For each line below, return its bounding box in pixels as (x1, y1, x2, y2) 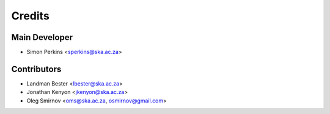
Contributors (11, 64, 62, 74)
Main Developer (11, 32, 73, 42)
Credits (11, 9, 50, 22)
